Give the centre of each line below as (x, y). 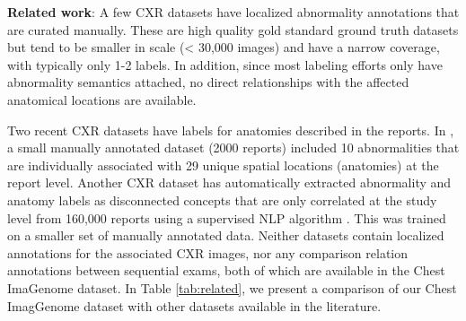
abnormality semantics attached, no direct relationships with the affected (208, 82)
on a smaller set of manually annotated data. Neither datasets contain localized (226, 235)
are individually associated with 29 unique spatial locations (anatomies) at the (223, 165)
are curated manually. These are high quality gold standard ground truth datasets (233, 29)
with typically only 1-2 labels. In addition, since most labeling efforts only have (225, 64)
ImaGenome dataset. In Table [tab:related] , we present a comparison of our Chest (232, 287)
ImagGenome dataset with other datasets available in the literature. (194, 305)
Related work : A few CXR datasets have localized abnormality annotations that (233, 12)
